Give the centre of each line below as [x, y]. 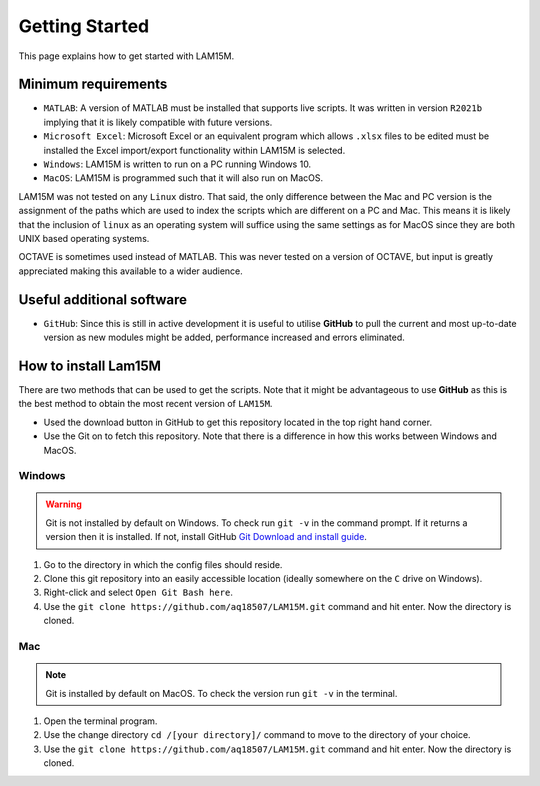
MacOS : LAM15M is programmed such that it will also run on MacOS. [183, 178]
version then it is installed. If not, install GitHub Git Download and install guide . [206, 537]
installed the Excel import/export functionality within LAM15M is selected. [194, 150]
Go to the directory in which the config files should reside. [163, 564]
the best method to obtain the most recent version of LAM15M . [145, 404]
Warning [63, 504]
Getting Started [84, 26]
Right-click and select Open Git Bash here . [138, 592]
